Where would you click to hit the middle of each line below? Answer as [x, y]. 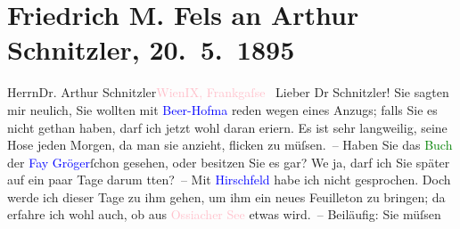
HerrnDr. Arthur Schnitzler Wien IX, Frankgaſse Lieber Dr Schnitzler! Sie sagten [228, 92]
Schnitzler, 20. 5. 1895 [151, 49]
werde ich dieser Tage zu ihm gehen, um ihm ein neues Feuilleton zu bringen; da [226, 196]
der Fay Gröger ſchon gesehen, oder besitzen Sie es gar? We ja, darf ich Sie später [229, 162]
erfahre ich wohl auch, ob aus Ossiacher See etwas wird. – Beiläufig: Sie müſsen [224, 214]
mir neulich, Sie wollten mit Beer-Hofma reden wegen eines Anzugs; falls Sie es [222, 109]
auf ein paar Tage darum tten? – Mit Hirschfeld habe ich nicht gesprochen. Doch [229, 180]
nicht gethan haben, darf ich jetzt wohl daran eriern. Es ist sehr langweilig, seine [227, 127]
